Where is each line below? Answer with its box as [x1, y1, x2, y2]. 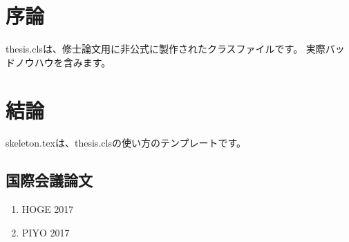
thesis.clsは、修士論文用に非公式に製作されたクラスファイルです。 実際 [6, 41, 326, 56]
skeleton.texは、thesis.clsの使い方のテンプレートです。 [6, 136, 247, 150]
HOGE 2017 [21, 202, 74, 216]
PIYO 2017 [21, 225, 70, 239]
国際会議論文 [6, 169, 93, 191]
